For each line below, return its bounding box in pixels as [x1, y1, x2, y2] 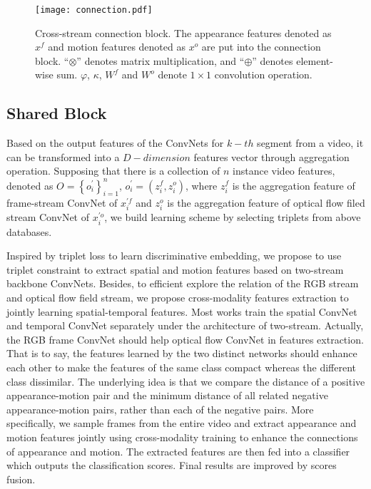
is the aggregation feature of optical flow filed [167, 195, 365, 210]
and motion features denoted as [48, 39, 185, 54]
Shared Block [6, 102, 107, 124]
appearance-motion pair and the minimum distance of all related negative [6, 388, 328, 403]
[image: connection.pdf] [35, 5, 153, 15]
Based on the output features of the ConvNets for [6, 135, 224, 150]
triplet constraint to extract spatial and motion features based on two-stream [6, 262, 344, 277]
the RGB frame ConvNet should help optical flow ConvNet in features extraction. [6, 331, 364, 346]
